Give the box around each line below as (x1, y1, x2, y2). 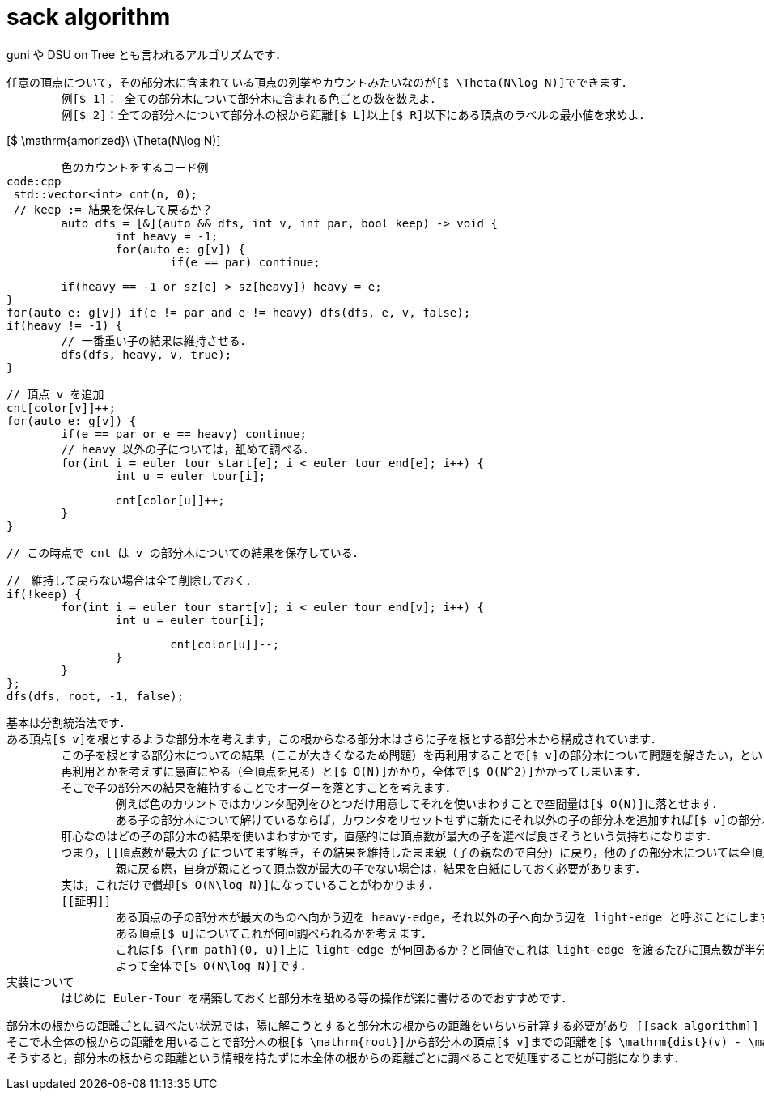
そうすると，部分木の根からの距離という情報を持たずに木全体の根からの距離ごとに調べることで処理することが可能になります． (6, 1051, 685, 1065)
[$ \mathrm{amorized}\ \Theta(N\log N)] (6, 133, 221, 147)
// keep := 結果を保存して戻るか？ (13, 202, 213, 216)
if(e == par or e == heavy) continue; (61, 427, 307, 440)
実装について (6, 975, 74, 989)
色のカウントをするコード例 (61, 160, 209, 174)
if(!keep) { (6, 587, 82, 601)
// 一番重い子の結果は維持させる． (61, 334, 252, 347)
